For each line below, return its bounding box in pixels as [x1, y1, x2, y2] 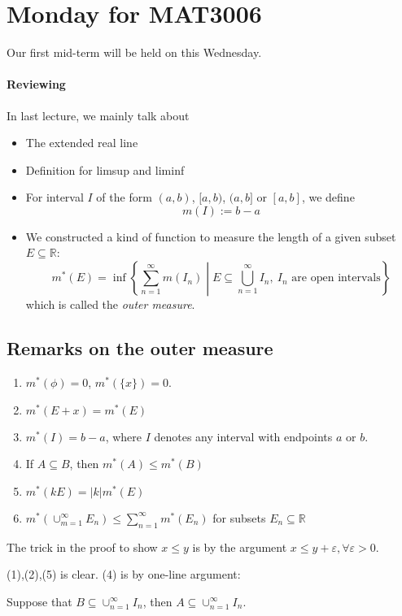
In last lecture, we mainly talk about [7, 106, 190, 124]
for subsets [212, 509, 266, 526]
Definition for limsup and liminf [25, 161, 185, 178]
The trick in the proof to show [7, 538, 158, 555]
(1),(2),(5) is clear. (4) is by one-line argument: [7, 566, 241, 583]
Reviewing [7, 76, 66, 93]
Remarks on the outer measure [7, 336, 273, 361]
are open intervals [291, 272, 381, 284]
